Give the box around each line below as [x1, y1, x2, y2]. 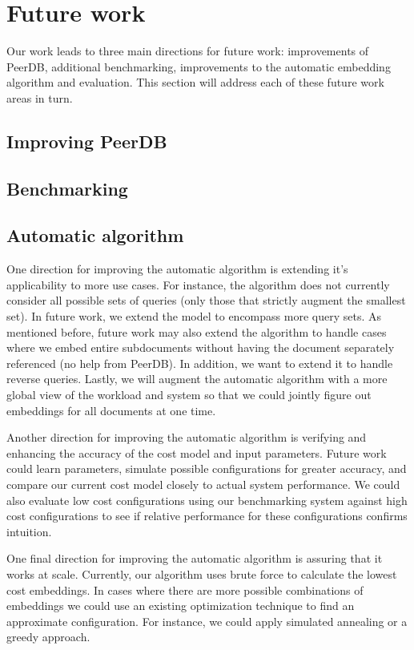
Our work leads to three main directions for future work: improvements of [6, 42, 369, 59]
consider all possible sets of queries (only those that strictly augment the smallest [6, 292, 406, 309]
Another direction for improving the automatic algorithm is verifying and [6, 429, 367, 446]
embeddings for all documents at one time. [6, 402, 216, 418]
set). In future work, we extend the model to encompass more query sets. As [6, 308, 381, 325]
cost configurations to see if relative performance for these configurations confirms [6, 507, 408, 524]
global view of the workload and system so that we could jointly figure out [6, 386, 372, 403]
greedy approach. [6, 628, 90, 645]
